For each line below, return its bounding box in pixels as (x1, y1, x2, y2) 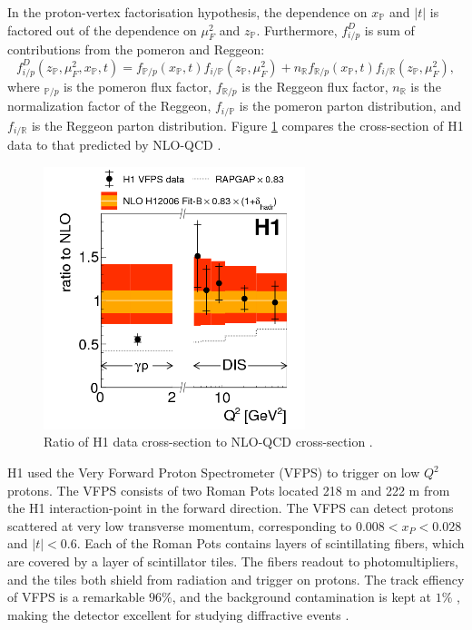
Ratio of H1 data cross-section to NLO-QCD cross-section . (44, 432, 373, 451)
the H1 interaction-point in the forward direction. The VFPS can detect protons (7, 498, 454, 517)
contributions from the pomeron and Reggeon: (7, 40, 265, 59)
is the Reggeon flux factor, (241, 76, 388, 95)
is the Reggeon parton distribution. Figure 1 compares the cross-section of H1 (31, 115, 464, 134)
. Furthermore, (256, 20, 338, 39)
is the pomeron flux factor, (64, 76, 212, 95)
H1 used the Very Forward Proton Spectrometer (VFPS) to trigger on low (7, 463, 420, 482)
